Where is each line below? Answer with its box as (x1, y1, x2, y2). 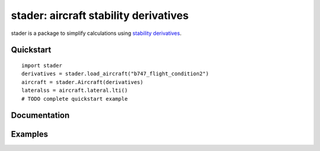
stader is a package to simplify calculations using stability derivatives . (11, 30, 182, 37)
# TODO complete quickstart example (21, 95, 128, 102)
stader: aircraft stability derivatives (11, 9, 189, 22)
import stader (21, 62, 62, 69)
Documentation (11, 110, 70, 121)
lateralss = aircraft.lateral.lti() (21, 87, 128, 94)
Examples (11, 129, 49, 139)
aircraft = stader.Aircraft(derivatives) (21, 79, 143, 85)
